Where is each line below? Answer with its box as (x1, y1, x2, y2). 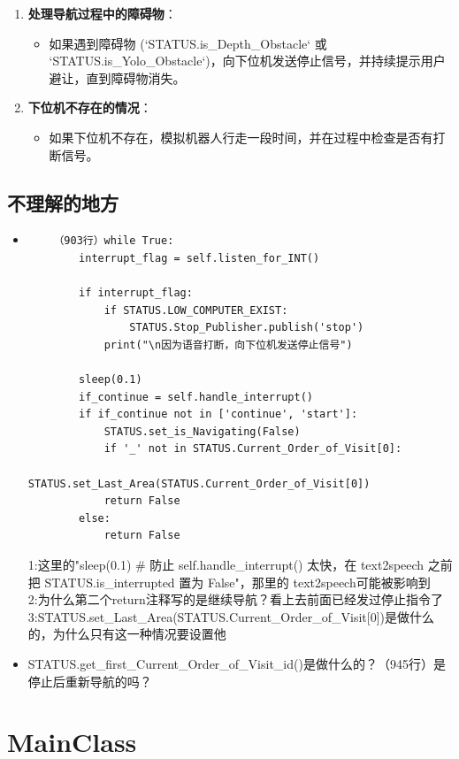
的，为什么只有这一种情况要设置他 (27, 625, 226, 643)
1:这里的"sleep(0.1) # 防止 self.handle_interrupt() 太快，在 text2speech (27, 556, 425, 574)
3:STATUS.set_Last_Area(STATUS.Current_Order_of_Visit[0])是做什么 (27, 607, 434, 625)
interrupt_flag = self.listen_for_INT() (79, 251, 320, 264)
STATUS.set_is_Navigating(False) (103, 425, 301, 438)
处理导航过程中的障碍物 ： (27, 4, 177, 22)
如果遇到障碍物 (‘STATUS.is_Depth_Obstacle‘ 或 (49, 34, 327, 52)
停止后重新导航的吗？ (27, 671, 152, 690)
